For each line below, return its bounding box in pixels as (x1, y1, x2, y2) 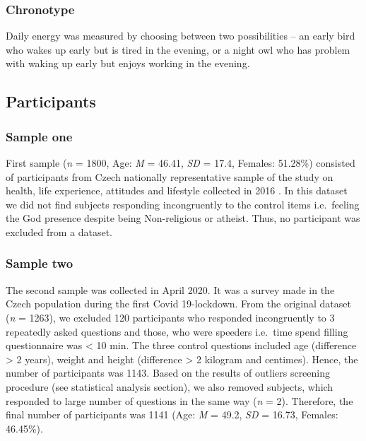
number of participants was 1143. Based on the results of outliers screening (6, 365, 331, 380)
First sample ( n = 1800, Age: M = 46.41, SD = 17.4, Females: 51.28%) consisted (6, 155, 355, 170)
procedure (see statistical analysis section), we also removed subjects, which (6, 379, 333, 394)
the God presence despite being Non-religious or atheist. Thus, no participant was (6, 211, 360, 225)
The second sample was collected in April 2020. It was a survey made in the (6, 282, 335, 297)
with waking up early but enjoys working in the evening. (6, 56, 250, 71)
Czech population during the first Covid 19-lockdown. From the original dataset (6, 296, 351, 311)
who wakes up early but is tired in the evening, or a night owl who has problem (6, 42, 350, 57)
